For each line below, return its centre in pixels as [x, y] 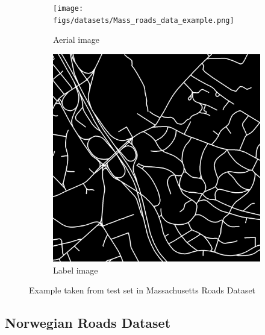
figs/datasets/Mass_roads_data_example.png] [144, 20]
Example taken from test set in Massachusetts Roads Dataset [142, 290]
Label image [76, 270]
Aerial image [76, 39]
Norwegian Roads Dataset [88, 323]
